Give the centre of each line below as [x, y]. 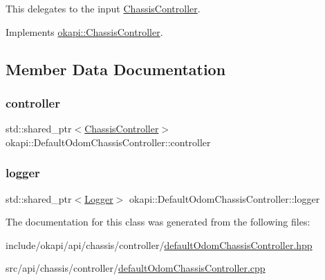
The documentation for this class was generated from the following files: [158, 222]
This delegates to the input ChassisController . [103, 8]
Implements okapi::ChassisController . [84, 31]
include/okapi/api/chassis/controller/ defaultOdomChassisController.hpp [159, 244]
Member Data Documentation [116, 69]
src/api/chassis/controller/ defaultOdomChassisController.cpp [136, 268]
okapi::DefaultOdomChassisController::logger [224, 198]
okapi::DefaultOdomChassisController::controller [108, 142]
